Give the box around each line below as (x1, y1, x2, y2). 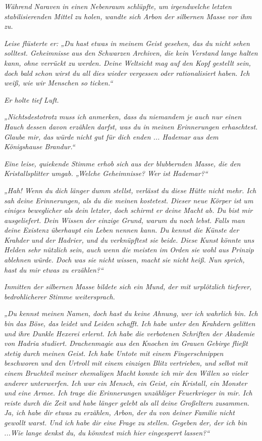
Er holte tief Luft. (4, 94, 59, 105)
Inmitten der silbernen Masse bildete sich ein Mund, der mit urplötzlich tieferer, (4, 281, 252, 292)
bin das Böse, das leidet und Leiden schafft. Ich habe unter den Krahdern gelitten (4, 318, 255, 329)
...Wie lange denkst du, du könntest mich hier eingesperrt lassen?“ (4, 427, 210, 437)
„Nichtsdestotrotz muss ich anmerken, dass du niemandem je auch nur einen (4, 111, 242, 122)
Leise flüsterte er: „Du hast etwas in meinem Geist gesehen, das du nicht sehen (4, 37, 250, 48)
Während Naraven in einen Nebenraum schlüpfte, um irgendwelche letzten (4, 1, 232, 11)
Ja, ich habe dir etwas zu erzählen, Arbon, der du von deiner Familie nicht (4, 407, 235, 418)
